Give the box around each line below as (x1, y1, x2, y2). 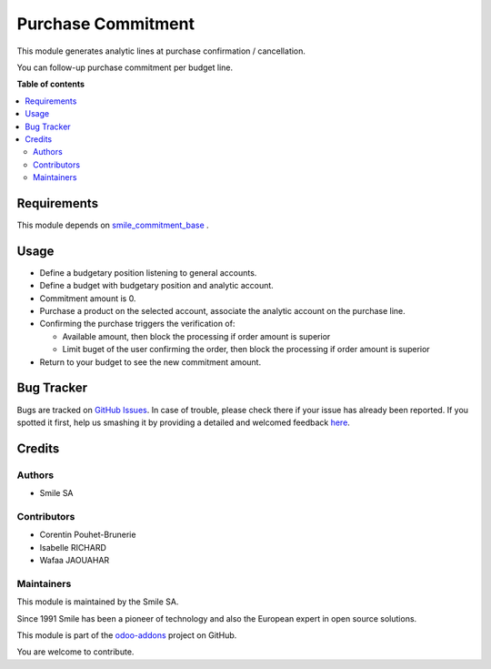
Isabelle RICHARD (39, 542, 106, 552)
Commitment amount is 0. (39, 292, 136, 304)
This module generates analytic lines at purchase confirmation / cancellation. (16, 46, 306, 56)
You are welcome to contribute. (16, 646, 135, 657)
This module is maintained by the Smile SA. (16, 596, 179, 607)
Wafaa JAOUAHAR (39, 554, 110, 565)
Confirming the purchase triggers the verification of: (39, 319, 235, 329)
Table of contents (16, 78, 85, 90)
